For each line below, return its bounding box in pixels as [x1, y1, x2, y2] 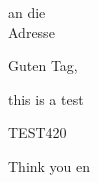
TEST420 [8, 122, 67, 143]
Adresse [8, 21, 55, 42]
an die [8, 2, 46, 22]
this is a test [8, 88, 84, 109]
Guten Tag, [8, 55, 78, 76]
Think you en [8, 155, 91, 176]
